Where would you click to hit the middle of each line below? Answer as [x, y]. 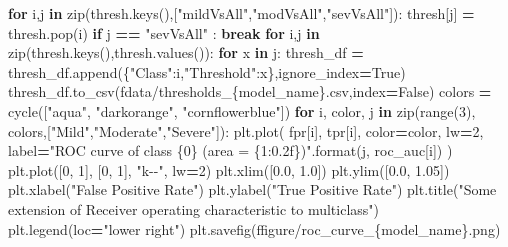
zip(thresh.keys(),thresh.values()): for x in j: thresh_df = [186, 52]
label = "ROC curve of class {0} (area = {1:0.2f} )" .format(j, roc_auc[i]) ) [230, 150]
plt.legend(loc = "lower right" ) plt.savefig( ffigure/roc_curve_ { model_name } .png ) [254, 228]
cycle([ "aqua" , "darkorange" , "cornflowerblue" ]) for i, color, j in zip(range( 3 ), [242, 110]
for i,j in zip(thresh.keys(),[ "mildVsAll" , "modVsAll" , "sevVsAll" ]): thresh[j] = [241, 13]
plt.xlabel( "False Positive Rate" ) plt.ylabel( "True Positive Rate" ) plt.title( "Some [252, 189]
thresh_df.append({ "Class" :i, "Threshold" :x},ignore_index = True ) [207, 71]
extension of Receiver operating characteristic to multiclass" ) [194, 208]
